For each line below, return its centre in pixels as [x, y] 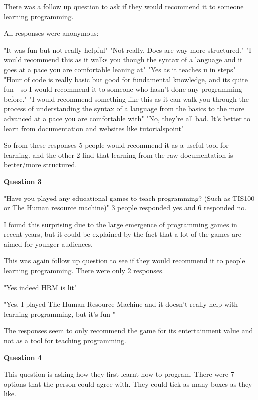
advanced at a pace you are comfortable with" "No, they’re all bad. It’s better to [127, 118]
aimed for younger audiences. [48, 244]
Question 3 [23, 181]
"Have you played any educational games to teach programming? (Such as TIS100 [129, 198]
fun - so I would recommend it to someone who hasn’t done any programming [123, 89]
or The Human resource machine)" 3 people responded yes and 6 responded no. [125, 208]
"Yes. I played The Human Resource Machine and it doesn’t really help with [121, 304]
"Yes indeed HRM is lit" [41, 287]
